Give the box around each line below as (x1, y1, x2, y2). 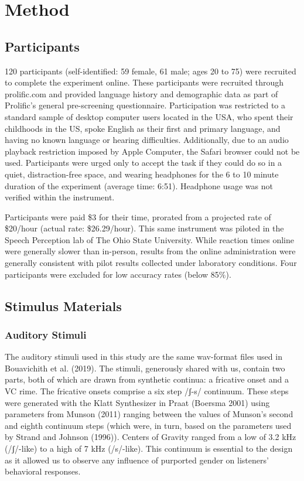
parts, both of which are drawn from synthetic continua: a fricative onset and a (5, 373, 289, 386)
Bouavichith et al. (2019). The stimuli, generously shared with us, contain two (5, 361, 285, 374)
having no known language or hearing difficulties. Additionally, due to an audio (5, 134, 289, 146)
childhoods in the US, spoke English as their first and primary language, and (5, 122, 281, 134)
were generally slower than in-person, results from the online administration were (5, 245, 296, 257)
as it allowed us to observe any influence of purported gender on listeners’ (5, 453, 269, 466)
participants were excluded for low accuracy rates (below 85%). (5, 268, 231, 280)
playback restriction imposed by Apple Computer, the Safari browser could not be (5, 145, 300, 157)
